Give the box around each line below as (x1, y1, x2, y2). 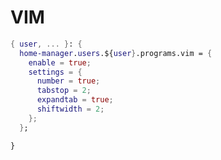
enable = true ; (28, 57, 92, 68)
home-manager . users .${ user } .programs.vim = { (19, 48, 213, 58)
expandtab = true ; (36, 95, 114, 105)
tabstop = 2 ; (36, 86, 92, 96)
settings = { (28, 67, 83, 77)
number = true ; (36, 76, 101, 86)
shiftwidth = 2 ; (36, 104, 105, 115)
